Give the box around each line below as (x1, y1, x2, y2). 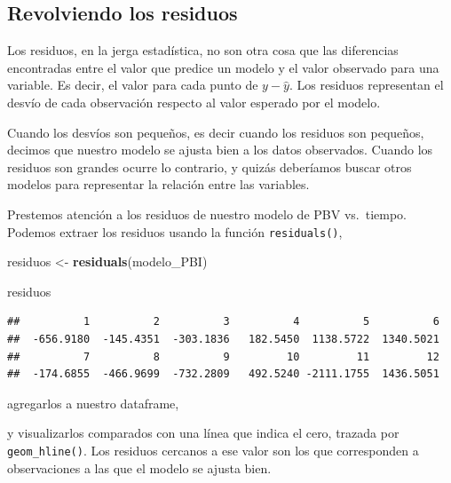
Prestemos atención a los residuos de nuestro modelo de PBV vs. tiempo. (7, 204, 407, 223)
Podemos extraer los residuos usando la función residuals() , (7, 222, 343, 241)
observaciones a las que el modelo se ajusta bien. (7, 458, 272, 477)
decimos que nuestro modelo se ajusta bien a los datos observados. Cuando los (7, 140, 433, 159)
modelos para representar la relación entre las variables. (7, 175, 310, 194)
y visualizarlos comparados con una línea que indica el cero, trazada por (7, 424, 400, 442)
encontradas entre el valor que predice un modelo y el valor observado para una (7, 58, 439, 76)
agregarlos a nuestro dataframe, (7, 393, 179, 412)
